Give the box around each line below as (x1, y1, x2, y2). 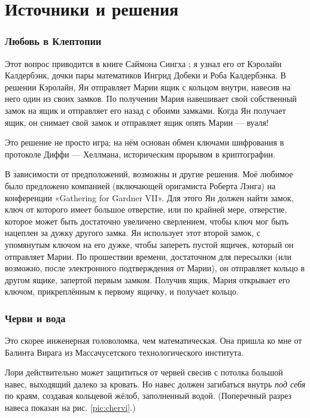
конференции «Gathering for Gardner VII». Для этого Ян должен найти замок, (5, 191, 294, 204)
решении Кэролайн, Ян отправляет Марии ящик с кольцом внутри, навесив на (5, 80, 291, 93)
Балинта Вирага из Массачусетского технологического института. (5, 346, 244, 358)
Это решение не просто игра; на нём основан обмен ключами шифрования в (5, 136, 284, 149)
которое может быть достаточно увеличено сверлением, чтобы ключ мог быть (5, 214, 289, 227)
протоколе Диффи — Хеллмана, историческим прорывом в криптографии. (5, 147, 275, 160)
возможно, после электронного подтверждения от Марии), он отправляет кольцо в (5, 262, 305, 274)
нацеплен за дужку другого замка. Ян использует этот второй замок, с (5, 226, 260, 239)
